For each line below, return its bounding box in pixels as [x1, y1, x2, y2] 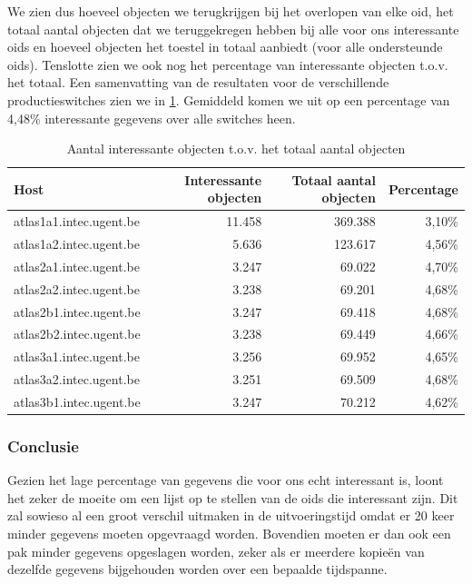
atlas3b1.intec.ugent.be [14, 391, 141, 411]
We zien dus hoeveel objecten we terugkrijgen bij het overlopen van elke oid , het [7, 2, 454, 20]
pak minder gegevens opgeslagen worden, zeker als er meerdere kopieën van [7, 541, 425, 560]
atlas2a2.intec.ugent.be [14, 279, 140, 298]
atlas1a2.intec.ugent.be [14, 234, 140, 253]
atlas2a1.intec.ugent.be [14, 256, 140, 275]
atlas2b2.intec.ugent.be [14, 324, 141, 343]
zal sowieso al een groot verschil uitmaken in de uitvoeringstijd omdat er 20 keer [7, 506, 455, 525]
